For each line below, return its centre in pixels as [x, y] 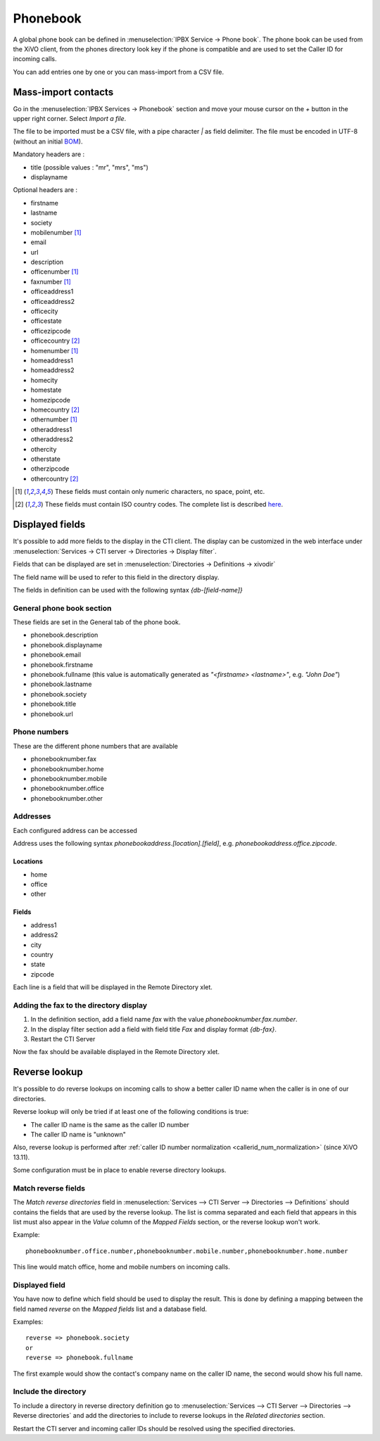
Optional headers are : [45, 190]
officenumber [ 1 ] [55, 272]
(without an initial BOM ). [48, 141]
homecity [44, 380]
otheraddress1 [51, 429]
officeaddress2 [53, 301]
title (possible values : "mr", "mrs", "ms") [90, 167]
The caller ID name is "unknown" [78, 1134]
